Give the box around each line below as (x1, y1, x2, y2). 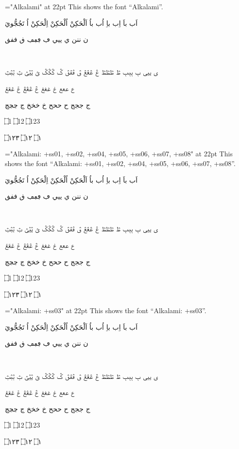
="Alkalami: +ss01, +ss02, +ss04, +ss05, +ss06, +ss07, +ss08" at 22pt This (5, 149, 233, 159)
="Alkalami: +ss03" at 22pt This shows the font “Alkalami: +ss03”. (5, 305, 206, 316)
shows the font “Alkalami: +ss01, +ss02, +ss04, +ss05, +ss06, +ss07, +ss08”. (5, 158, 236, 168)
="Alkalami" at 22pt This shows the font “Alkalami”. (5, 1, 163, 11)
